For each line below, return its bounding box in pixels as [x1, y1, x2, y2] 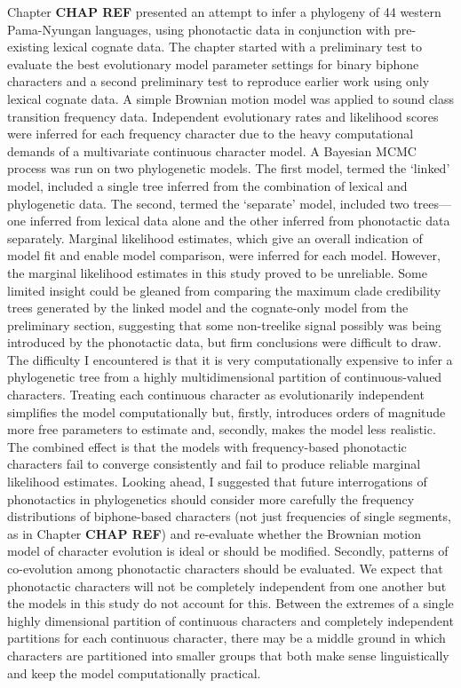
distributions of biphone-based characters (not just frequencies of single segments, [7, 507, 451, 526]
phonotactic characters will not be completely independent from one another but [7, 576, 447, 595]
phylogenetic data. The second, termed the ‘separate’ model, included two [7, 194, 409, 212]
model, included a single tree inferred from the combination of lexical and [7, 176, 408, 194]
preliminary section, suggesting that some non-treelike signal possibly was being [7, 315, 441, 334]
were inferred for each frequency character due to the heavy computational [7, 124, 414, 143]
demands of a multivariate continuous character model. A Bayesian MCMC [7, 141, 417, 160]
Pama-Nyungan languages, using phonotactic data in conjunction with [7, 20, 391, 38]
